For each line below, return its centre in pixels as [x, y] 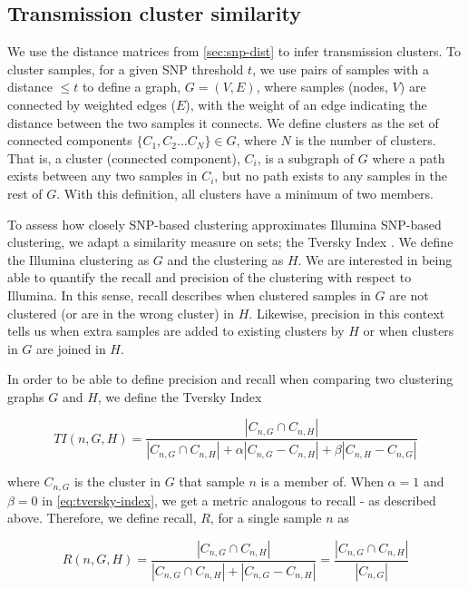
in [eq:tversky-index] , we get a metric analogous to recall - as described [239, 500]
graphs [26, 396]
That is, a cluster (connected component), [124, 157]
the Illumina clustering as [78, 259]
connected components [70, 140]
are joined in [71, 348]
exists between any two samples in [102, 176]
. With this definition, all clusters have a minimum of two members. [245, 193]
